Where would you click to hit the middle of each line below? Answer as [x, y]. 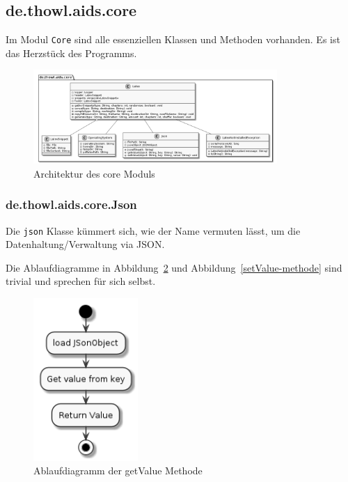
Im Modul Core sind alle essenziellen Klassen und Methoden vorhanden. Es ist [173, 39]
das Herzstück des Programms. [71, 53]
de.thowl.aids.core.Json [71, 204]
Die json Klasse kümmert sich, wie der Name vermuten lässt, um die [153, 230]
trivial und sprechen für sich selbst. [81, 281]
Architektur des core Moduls [94, 173]
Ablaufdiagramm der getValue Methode [118, 471]
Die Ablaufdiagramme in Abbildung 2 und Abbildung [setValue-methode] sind [174, 267]
